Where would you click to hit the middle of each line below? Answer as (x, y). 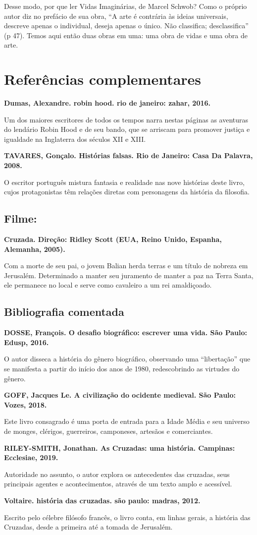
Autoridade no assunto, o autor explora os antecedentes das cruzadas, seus (117, 474)
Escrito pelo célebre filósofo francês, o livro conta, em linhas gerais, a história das (127, 517)
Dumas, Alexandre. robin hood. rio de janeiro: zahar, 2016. (107, 103)
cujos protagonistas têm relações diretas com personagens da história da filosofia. (127, 192)
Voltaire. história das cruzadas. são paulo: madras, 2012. (102, 500)
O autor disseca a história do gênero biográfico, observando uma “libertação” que (127, 359)
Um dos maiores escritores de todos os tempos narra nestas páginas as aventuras (126, 119)
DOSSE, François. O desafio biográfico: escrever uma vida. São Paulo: (126, 332)
